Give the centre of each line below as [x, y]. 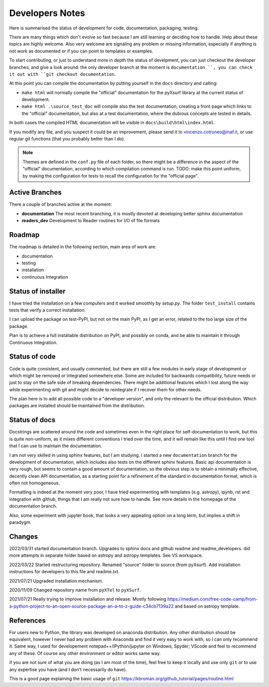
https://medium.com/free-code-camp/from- [212, 599]
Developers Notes [47, 13]
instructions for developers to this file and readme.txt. [64, 572]
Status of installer [37, 291]
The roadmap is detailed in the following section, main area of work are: [83, 247]
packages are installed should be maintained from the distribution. [77, 406]
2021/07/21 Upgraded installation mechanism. [56, 581]
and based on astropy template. [207, 606]
